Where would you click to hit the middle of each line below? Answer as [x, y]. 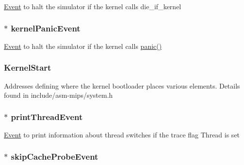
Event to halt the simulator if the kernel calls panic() [83, 46]
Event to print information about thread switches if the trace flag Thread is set [122, 135]
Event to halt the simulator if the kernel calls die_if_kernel [93, 6]
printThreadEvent [47, 116]
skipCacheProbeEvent [55, 156]
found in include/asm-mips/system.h [58, 95]
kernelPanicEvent [46, 28]
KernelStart [28, 67]
